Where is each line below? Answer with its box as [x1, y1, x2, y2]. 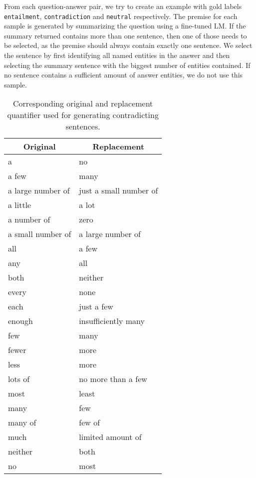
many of [8, 416, 36, 428]
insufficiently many [79, 315, 145, 327]
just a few [79, 300, 113, 312]
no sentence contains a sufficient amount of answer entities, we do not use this [4, 69, 243, 80]
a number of [8, 213, 50, 225]
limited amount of [79, 431, 142, 443]
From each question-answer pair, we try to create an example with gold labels [4, 1, 242, 11]
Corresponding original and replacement [13, 97, 153, 109]
